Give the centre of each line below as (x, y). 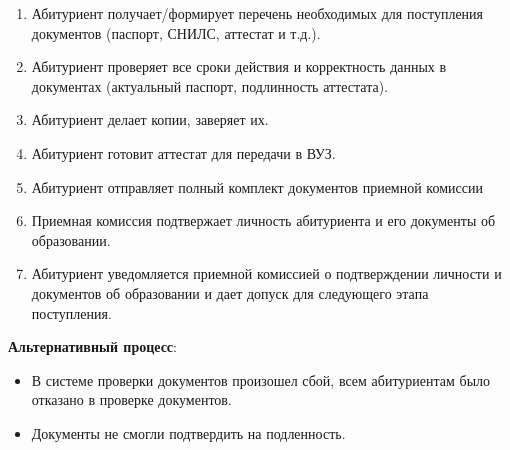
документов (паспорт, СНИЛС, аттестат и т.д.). (176, 32)
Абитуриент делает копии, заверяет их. (150, 119)
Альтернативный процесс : (92, 346)
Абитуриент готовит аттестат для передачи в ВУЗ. (183, 152)
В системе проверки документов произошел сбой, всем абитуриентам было (261, 379)
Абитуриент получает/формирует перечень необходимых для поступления (257, 13)
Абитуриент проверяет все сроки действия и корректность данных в (239, 66)
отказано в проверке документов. (131, 399)
